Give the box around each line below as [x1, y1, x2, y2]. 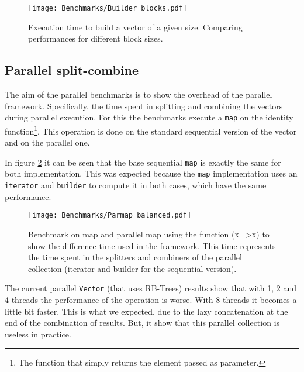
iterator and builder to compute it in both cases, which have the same [5, 179, 267, 191]
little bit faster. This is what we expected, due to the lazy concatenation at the [5, 305, 288, 317]
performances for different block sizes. [28, 32, 163, 44]
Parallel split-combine [5, 61, 139, 79]
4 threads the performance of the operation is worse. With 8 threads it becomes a [5, 293, 297, 305]
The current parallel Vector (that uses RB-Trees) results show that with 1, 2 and [5, 282, 296, 294]
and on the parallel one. [5, 136, 90, 149]
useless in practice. [5, 328, 71, 340]
